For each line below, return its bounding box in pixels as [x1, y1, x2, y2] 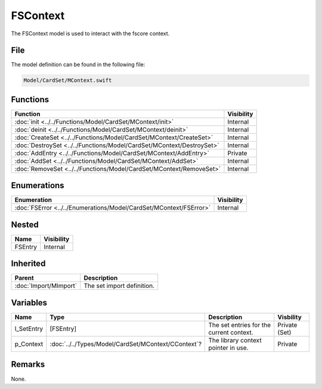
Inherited [11, 259, 46, 269]
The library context [208, 336, 262, 344]
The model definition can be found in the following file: [11, 61, 145, 68]
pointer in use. [208, 344, 249, 352]
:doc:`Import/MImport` [14, 281, 78, 290]
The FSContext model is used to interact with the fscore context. [11, 30, 170, 37]
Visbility [277, 313, 302, 321]
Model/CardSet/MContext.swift [23, 77, 112, 84]
